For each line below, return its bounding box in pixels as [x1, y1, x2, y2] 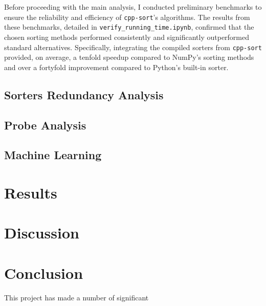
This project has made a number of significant [4, 292, 149, 302]
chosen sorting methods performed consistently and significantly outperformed [4, 31, 250, 42]
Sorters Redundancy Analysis [4, 86, 164, 102]
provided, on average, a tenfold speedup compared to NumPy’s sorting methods [4, 52, 254, 62]
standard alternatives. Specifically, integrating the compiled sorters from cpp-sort [4, 41, 262, 52]
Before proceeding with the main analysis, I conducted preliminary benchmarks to [4, 2, 262, 12]
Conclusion [4, 262, 83, 283]
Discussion [4, 222, 79, 243]
